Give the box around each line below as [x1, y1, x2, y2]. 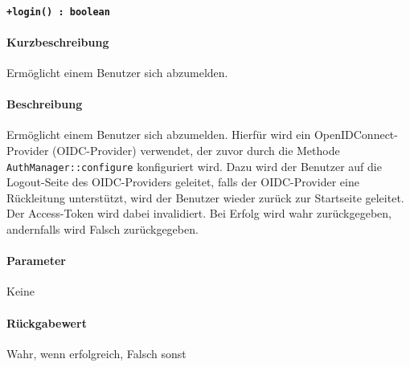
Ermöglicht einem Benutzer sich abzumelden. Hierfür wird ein [6, 126, 311, 143]
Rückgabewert [6, 314, 87, 331]
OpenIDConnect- [314, 126, 398, 143]
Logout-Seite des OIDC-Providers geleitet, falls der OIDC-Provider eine [6, 173, 359, 190]
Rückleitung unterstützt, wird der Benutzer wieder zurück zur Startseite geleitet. [6, 189, 404, 206]
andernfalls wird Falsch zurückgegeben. [6, 221, 199, 238]
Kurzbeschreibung [6, 33, 109, 50]
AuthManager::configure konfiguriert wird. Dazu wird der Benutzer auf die [6, 157, 382, 174]
